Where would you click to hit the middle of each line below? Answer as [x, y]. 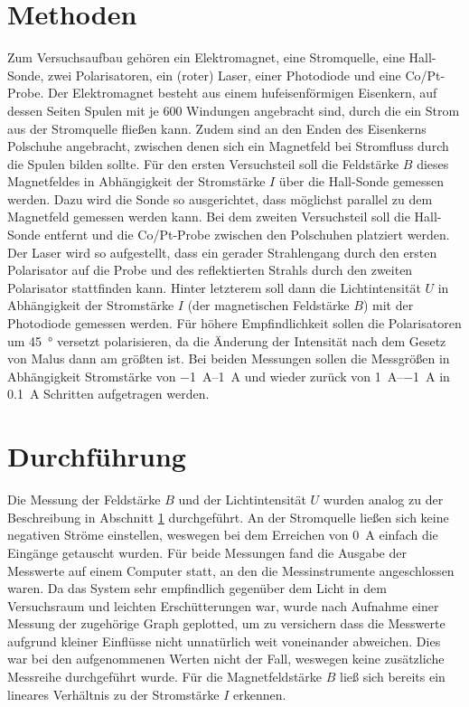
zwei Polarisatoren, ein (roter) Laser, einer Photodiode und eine [225, 75]
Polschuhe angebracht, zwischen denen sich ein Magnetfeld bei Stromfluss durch [228, 146]
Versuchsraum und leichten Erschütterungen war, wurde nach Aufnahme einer [223, 605]
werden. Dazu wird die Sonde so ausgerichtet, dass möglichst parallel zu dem [220, 198]
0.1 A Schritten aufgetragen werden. [108, 394]
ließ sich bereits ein [393, 677]
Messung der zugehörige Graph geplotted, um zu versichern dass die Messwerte [226, 623]
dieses [433, 163]
